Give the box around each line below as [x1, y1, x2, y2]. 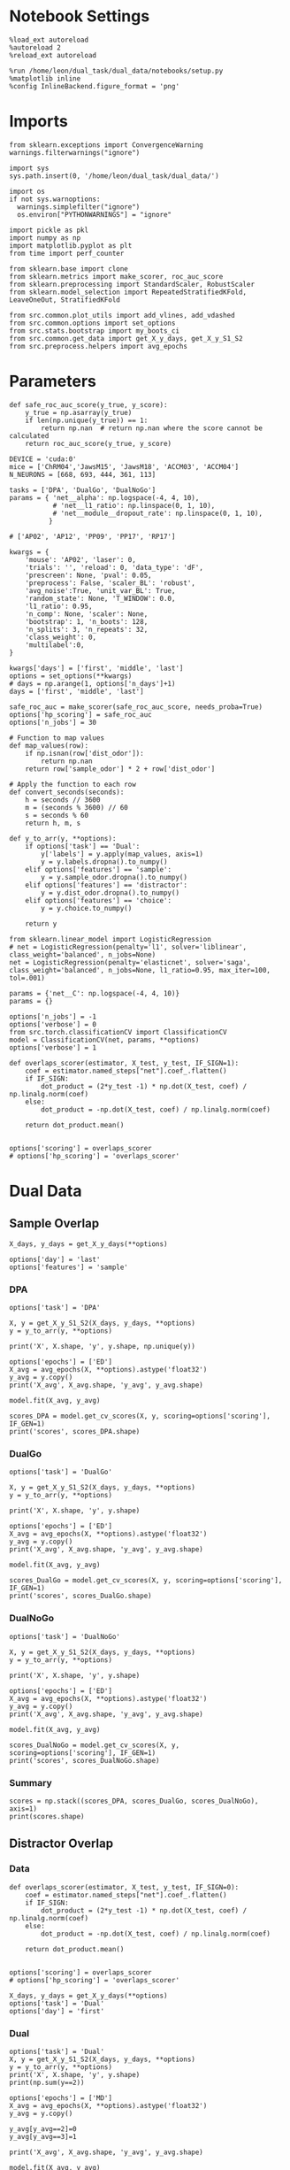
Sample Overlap [9, 1216, 100, 1231]
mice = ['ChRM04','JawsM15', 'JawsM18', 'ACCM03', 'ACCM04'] [9, 462, 240, 471]
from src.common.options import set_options [9, 319, 176, 327]
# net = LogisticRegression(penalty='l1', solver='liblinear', [9, 943, 248, 951]
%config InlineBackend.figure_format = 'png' [9, 81, 179, 90]
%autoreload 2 [9, 42, 62, 52]
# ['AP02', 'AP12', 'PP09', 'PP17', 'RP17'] [9, 532, 176, 541]
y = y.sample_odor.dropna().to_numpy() [41, 873, 188, 881]
